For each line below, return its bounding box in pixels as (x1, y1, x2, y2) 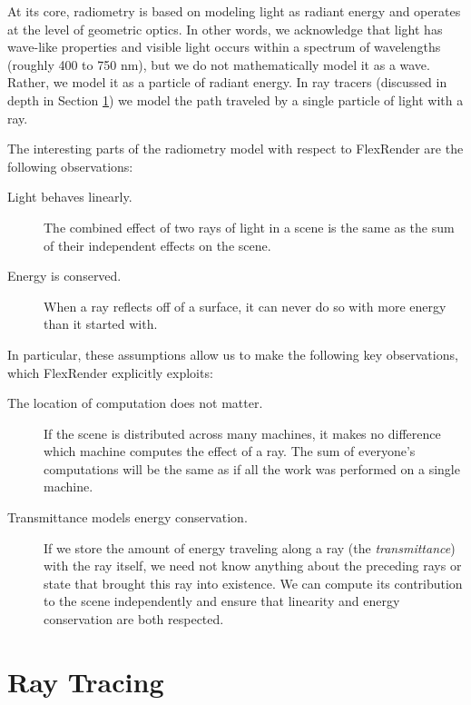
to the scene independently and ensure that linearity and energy (44, 591, 400, 611)
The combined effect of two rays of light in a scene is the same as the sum (44, 217, 455, 236)
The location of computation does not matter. (7, 393, 263, 412)
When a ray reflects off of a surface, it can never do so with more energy (44, 296, 446, 315)
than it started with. (44, 314, 158, 333)
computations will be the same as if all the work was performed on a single (44, 459, 460, 478)
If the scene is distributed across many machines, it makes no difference (44, 423, 441, 442)
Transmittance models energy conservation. (7, 508, 248, 527)
